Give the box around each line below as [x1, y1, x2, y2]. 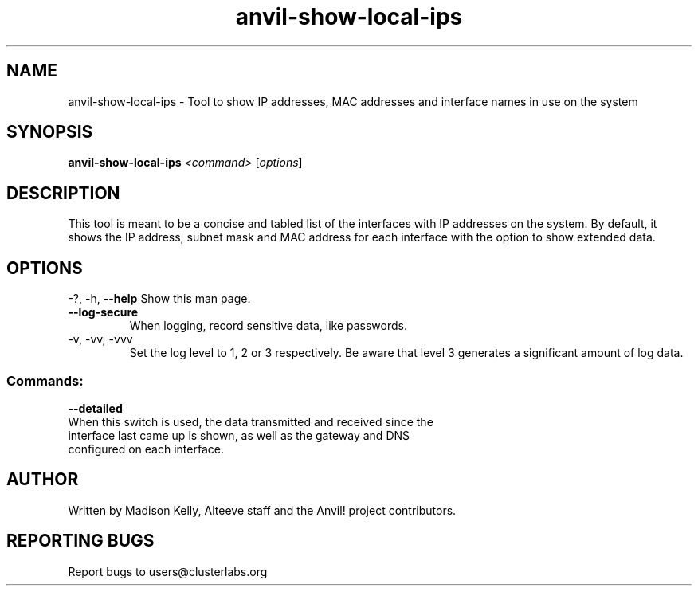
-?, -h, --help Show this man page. [68, 292, 251, 306]
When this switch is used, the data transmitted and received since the [68, 414, 433, 429]
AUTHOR [6, 469, 79, 490]
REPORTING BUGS [6, 531, 155, 551]
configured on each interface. [68, 441, 224, 456]
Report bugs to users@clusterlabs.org [68, 564, 268, 578]
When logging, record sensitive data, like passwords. [129, 319, 407, 333]
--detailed [68, 401, 123, 415]
